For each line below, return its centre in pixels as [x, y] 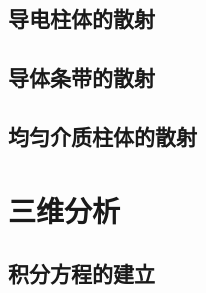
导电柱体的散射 [81, 18]
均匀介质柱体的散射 [102, 135]
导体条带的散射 [81, 77]
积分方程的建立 [81, 273]
